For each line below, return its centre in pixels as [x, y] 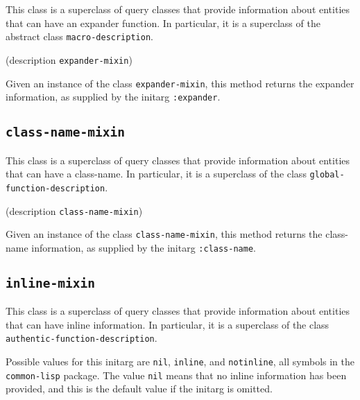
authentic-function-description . [82, 338]
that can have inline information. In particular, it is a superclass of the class [168, 324]
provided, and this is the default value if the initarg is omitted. [139, 389]
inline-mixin [50, 283]
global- [327, 175]
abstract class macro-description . [79, 36]
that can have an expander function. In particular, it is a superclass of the [163, 23]
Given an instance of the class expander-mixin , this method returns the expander [180, 83]
